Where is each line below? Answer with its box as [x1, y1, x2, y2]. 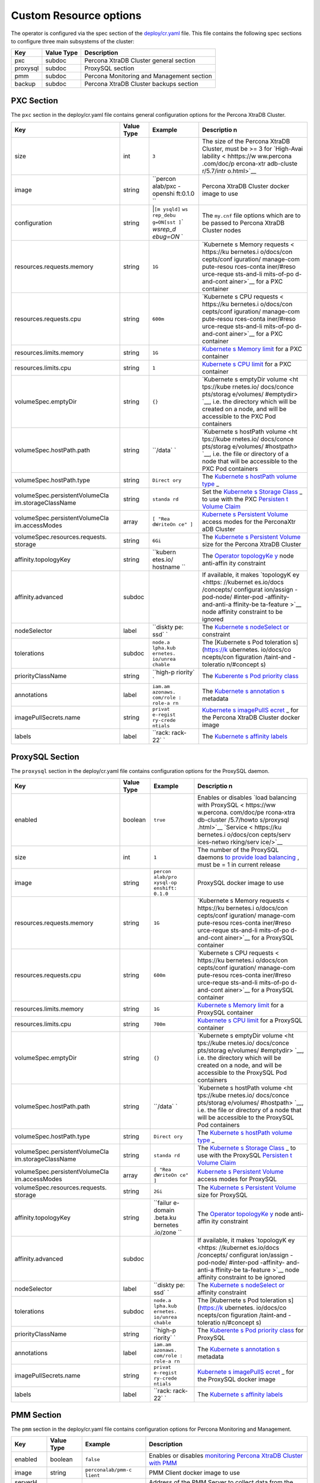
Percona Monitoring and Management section [84, 72, 213, 80]
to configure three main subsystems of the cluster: [11, 37, 135, 44]
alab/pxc [152, 182, 177, 190]
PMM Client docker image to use [149, 1469, 240, 1477]
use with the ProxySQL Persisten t [197, 1151, 293, 1160]
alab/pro [153, 874, 177, 880]
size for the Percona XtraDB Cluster [201, 540, 302, 549]
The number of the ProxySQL [197, 846, 279, 854]
